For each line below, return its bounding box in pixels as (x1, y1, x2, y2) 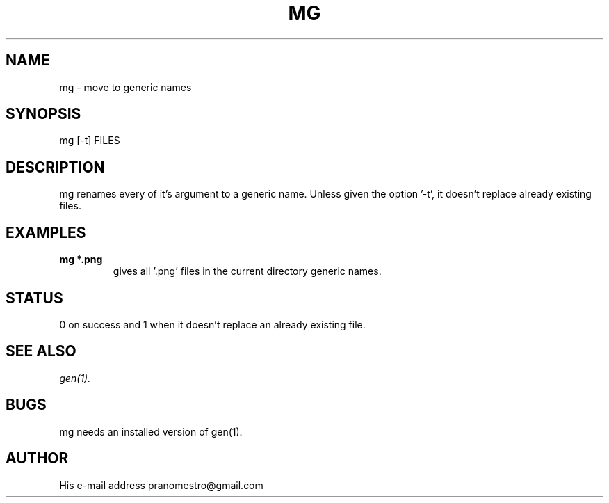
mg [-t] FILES (59, 134, 120, 147)
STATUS (6, 289, 63, 307)
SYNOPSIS (6, 105, 81, 123)
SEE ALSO (6, 342, 76, 360)
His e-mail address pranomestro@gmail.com (59, 479, 263, 491)
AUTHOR (6, 449, 69, 468)
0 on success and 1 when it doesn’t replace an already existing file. (59, 318, 366, 330)
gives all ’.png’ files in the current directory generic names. (113, 265, 382, 278)
